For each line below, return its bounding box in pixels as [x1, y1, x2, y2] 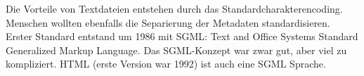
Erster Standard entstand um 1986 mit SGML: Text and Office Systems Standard [6, 29, 358, 44]
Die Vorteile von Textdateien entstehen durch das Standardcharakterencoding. [6, 1, 343, 15]
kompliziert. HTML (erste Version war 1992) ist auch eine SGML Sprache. [6, 56, 326, 71]
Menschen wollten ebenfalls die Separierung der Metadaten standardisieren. [6, 15, 330, 30]
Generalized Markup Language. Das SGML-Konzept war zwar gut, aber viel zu [6, 42, 347, 57]
